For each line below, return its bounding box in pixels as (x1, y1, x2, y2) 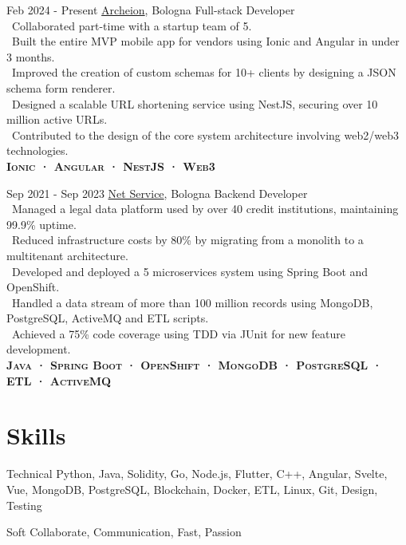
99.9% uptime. (6, 215, 77, 232)
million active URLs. (6, 111, 108, 128)
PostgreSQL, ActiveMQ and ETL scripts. (6, 310, 209, 326)
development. (6, 341, 71, 357)
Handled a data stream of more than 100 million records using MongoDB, (11, 294, 373, 310)
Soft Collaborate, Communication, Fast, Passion (6, 523, 242, 540)
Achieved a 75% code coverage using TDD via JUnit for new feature (11, 325, 346, 342)
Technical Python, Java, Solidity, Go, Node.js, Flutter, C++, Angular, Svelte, (6, 465, 388, 482)
